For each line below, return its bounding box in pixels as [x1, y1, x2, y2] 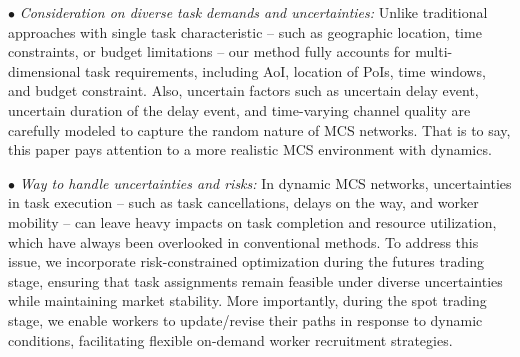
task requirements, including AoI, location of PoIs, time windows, [85, 60, 486, 81]
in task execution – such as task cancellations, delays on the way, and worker [8, 192, 479, 213]
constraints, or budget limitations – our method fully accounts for [8, 41, 411, 62]
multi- [415, 41, 453, 62]
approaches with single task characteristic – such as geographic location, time [8, 21, 482, 42]
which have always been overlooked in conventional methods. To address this [8, 231, 479, 252]
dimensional [8, 60, 81, 81]
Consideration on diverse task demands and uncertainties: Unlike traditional [19, 2, 488, 22]
